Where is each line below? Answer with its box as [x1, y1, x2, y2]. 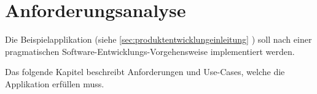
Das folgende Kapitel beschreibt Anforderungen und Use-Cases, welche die [5, 65, 285, 78]
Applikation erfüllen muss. [5, 77, 104, 90]
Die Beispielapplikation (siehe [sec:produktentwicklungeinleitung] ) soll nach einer [5, 33, 312, 46]
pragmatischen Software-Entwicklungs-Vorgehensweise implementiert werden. [5, 45, 295, 57]
